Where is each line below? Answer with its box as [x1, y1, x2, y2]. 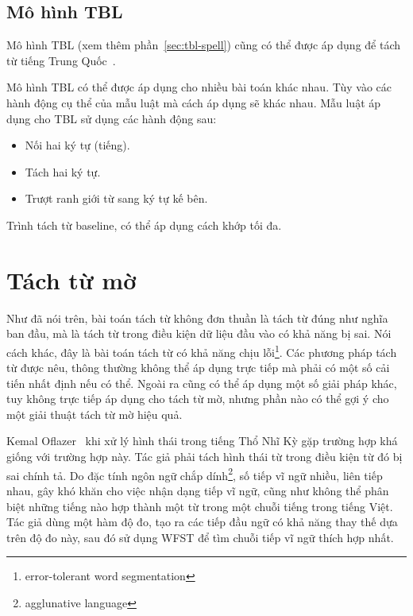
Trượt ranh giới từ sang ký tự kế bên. [25, 190, 208, 207]
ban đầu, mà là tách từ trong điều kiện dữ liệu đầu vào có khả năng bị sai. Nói [6, 325, 392, 342]
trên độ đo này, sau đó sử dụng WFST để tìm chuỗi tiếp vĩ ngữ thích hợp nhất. [6, 529, 394, 545]
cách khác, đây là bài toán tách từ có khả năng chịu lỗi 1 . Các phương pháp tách [6, 341, 397, 360]
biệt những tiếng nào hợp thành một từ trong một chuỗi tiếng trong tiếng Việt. [6, 498, 393, 514]
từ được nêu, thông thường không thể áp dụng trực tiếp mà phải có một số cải [6, 359, 390, 376]
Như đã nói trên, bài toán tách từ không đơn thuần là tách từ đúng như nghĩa [6, 309, 388, 326]
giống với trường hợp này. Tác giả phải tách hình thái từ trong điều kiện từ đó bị [6, 448, 403, 465]
